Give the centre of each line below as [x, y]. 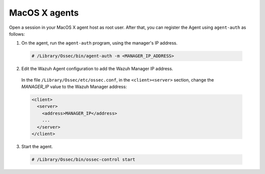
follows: [17, 34]
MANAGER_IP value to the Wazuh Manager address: [74, 87]
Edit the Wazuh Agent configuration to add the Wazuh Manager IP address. [97, 69]
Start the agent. [37, 146]
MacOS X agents [44, 13]
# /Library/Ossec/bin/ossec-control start [83, 159]
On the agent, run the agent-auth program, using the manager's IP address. [99, 43]
